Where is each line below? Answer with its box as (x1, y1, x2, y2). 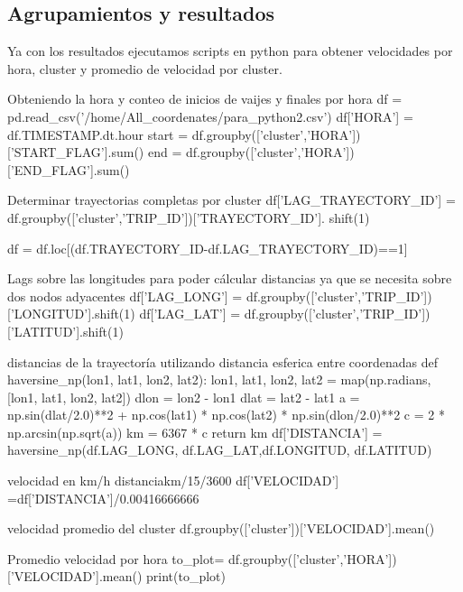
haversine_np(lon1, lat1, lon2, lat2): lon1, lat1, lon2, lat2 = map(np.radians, (7, 370, 431, 389)
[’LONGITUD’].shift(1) (7, 304, 135, 323)
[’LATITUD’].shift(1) (7, 321, 124, 340)
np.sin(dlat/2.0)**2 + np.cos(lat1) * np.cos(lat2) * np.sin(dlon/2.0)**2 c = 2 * (7, 405, 445, 424)
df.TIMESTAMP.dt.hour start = (7, 125, 189, 143)
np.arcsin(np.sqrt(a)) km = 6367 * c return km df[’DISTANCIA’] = (7, 422, 383, 441)
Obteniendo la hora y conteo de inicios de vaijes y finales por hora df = (7, 89, 403, 108)
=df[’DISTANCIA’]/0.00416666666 (7, 488, 199, 507)
